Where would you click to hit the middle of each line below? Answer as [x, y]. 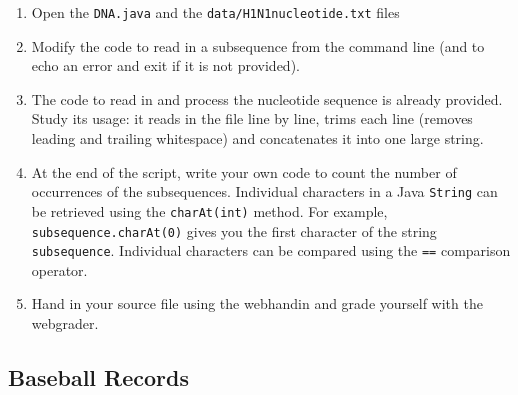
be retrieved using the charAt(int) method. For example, [209, 210]
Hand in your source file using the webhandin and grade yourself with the [257, 303]
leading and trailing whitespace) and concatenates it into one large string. [257, 138]
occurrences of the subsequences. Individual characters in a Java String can [264, 191]
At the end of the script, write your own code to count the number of [244, 171]
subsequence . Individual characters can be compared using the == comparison [271, 250]
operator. [59, 269]
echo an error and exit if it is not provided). [165, 65]
